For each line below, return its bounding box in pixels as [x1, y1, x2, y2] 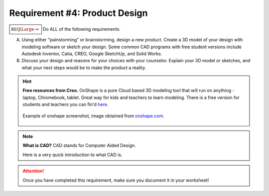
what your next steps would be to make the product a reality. [21, 65, 146, 71]
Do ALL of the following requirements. [42, 26, 121, 32]
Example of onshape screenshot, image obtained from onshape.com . [22, 112, 164, 119]
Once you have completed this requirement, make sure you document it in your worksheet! [22, 177, 209, 183]
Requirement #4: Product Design [9, 7, 148, 18]
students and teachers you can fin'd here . [22, 101, 109, 107]
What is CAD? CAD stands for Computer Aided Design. [22, 142, 136, 149]
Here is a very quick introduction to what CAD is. [22, 152, 123, 158]
